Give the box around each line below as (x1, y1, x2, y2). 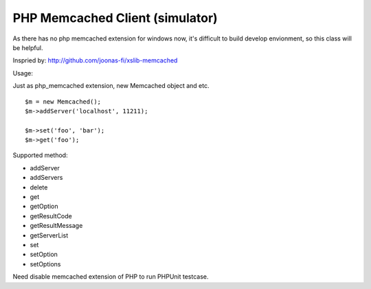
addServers (30, 174, 63, 182)
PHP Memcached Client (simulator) (12, 10, 218, 25)
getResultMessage (30, 222, 83, 230)
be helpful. (12, 43, 43, 51)
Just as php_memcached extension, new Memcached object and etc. (12, 82, 210, 90)
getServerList (30, 231, 69, 240)
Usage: (12, 69, 34, 77)
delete (30, 183, 48, 192)
